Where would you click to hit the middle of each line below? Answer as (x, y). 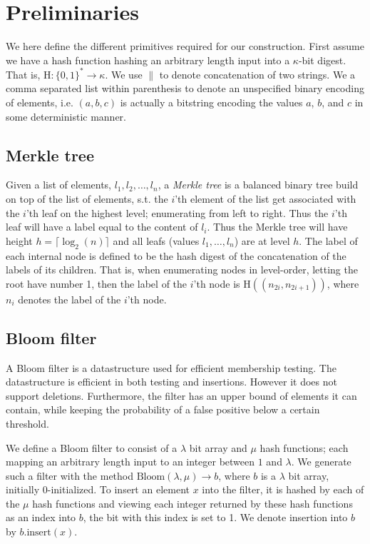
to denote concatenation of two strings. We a (257, 74)
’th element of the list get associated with (266, 198)
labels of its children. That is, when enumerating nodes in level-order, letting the (182, 270)
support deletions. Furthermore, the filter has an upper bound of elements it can (181, 395)
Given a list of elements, (59, 185)
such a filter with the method (70, 475)
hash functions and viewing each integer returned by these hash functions (192, 503)
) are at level (262, 240)
